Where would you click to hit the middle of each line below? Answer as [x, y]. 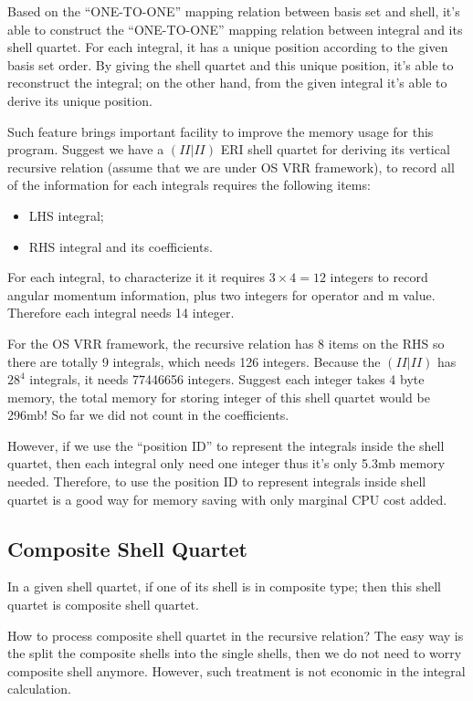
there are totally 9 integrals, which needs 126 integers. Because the [194, 361]
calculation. [40, 689]
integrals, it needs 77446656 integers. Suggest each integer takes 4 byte [227, 379]
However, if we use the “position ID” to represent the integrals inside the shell [226, 445]
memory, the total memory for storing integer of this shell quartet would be [219, 397]
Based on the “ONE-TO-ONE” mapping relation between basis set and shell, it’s [234, 11]
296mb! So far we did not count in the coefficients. [148, 415]
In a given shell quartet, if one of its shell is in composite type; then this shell [225, 586]
